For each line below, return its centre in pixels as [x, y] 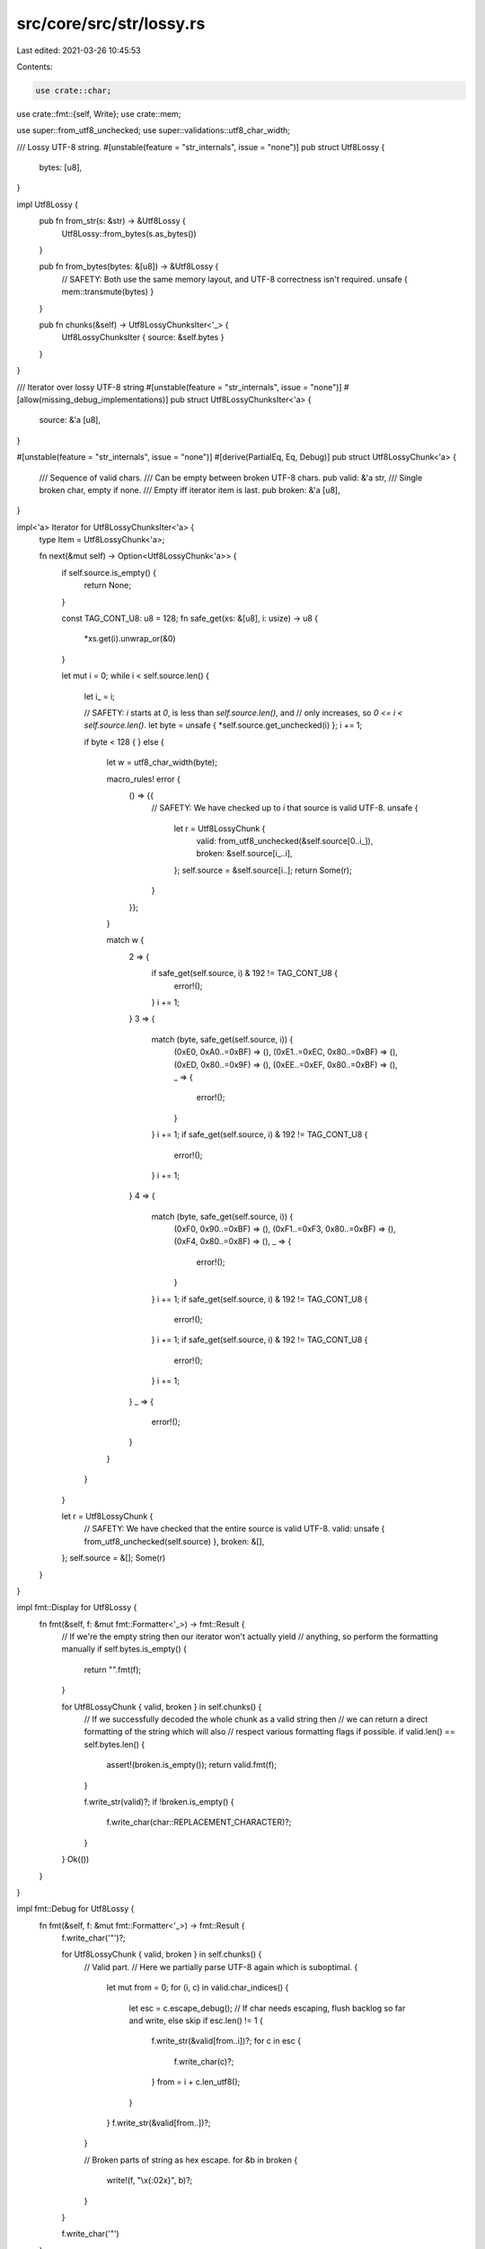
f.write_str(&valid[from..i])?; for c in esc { [226, 2041]
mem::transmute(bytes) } [108, 291]
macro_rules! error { [144, 779]
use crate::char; [74, 90]
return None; [108, 586]
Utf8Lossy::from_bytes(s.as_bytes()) [129, 233]
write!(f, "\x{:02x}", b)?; [150, 2181]
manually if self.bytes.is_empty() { [124, 1649]
